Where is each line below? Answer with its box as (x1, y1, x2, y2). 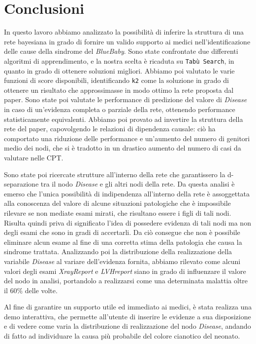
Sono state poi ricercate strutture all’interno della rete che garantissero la (4, 169, 225, 179)
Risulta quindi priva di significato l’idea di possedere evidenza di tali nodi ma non (4, 217, 251, 228)
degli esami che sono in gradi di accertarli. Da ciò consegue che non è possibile (4, 227, 240, 237)
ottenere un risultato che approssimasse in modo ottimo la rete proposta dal (4, 84, 234, 95)
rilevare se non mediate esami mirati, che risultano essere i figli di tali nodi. (4, 207, 231, 218)
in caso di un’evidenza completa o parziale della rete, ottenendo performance (4, 104, 235, 114)
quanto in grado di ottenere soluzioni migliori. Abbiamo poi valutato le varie (4, 65, 235, 76)
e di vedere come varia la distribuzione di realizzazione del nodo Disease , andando (4, 321, 251, 331)
